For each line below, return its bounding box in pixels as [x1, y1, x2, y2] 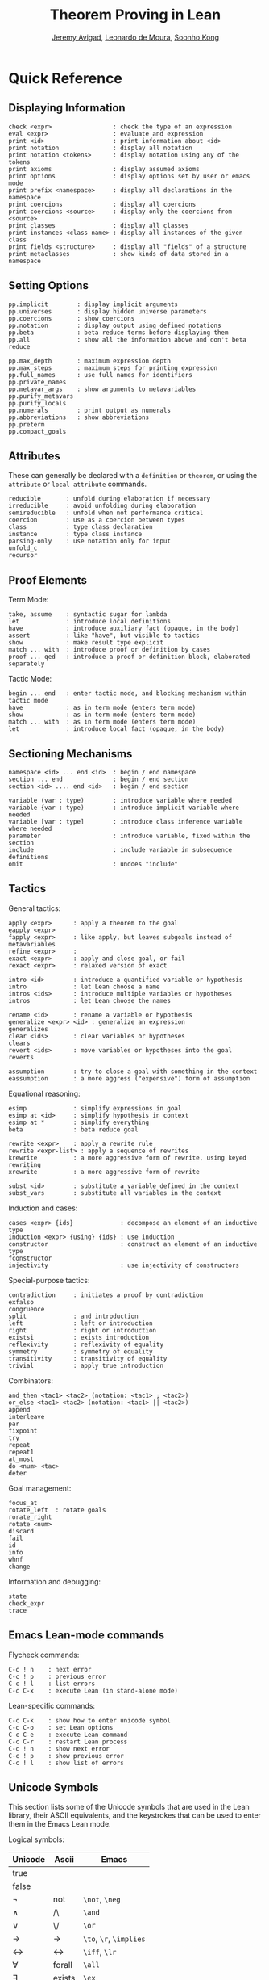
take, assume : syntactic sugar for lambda [8, 610, 168, 619]
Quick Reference [8, 69, 123, 87]
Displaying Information [8, 101, 126, 115]
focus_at [8, 1499, 38, 1507]
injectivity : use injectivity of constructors [8, 1261, 240, 1269]
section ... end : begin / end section [8, 775, 189, 783]
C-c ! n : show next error [8, 1744, 110, 1753]
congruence [8, 1305, 45, 1313]
